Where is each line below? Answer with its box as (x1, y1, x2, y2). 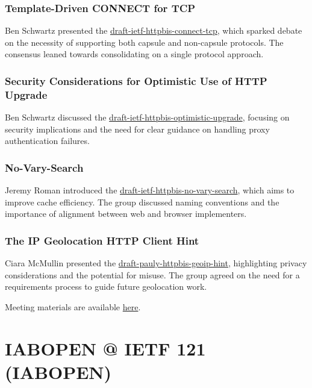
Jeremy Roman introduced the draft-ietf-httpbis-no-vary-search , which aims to (5, 184, 295, 196)
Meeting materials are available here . (5, 300, 141, 313)
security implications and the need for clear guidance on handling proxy (5, 122, 270, 135)
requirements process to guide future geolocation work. (5, 280, 207, 293)
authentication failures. (5, 134, 90, 147)
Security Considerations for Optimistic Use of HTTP (5, 73, 267, 88)
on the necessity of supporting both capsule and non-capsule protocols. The (5, 36, 284, 48)
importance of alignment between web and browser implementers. (5, 207, 247, 220)
